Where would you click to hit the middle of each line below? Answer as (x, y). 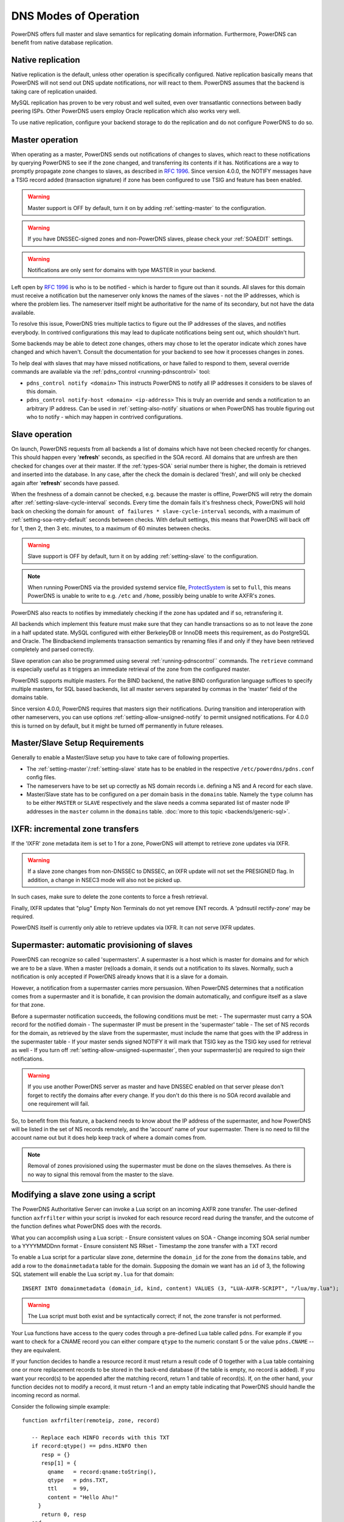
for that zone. (28, 1005)
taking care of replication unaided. (54, 91)
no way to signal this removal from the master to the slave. (101, 1174)
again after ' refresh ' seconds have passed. (65, 483)
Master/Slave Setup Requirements (77, 743)
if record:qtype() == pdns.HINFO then (89, 1446)
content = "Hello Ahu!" (83, 1497)
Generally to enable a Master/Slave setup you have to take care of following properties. (120, 757)
